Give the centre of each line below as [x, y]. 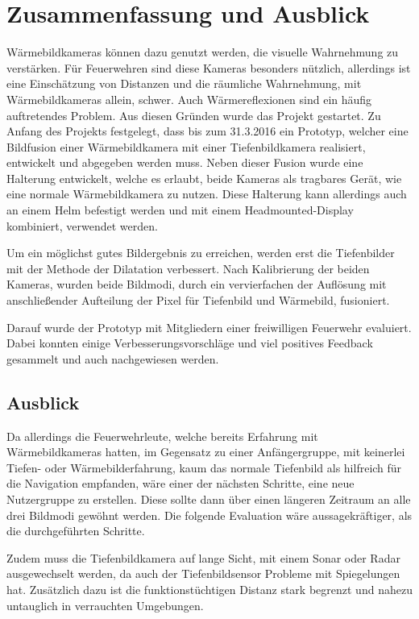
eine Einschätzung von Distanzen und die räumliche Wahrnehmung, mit [184, 83]
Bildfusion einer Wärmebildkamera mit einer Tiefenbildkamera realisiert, [186, 146]
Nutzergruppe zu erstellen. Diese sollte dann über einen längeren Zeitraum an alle [209, 499]
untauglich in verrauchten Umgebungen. [105, 605]
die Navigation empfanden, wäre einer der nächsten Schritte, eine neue [180, 483]
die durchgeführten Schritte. [76, 531]
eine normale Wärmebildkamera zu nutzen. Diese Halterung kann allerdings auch [207, 194]
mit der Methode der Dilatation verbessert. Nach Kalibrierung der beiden [188, 268]
